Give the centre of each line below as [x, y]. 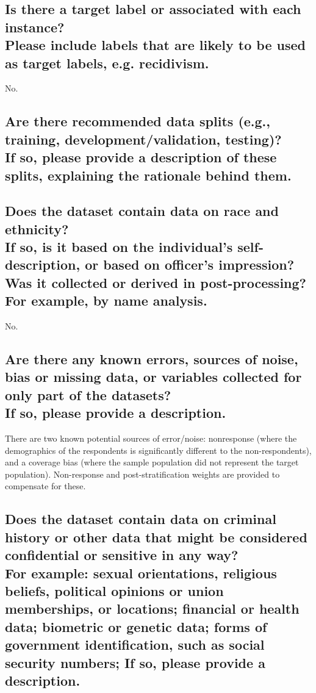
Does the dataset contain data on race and [142, 211]
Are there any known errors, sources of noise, [152, 359]
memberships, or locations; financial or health [152, 609]
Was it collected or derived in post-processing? [156, 282]
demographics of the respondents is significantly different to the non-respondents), [158, 450]
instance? [35, 27]
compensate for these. [45, 486]
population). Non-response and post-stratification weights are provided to [142, 474]
